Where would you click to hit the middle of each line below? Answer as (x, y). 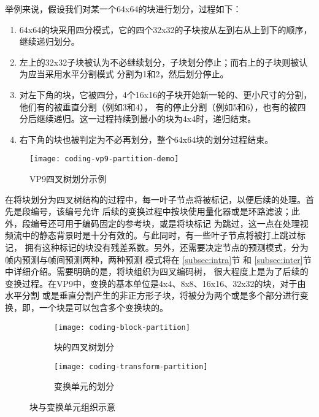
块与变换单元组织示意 (72, 407)
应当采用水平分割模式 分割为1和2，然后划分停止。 (128, 74)
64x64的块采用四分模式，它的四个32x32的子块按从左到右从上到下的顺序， (166, 29)
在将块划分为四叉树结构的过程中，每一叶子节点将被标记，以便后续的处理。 (155, 199)
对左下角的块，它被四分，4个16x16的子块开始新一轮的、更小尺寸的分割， (166, 94)
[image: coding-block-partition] (122, 327)
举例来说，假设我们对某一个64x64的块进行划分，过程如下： (123, 9)
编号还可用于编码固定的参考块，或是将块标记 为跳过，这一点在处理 (165, 223)
